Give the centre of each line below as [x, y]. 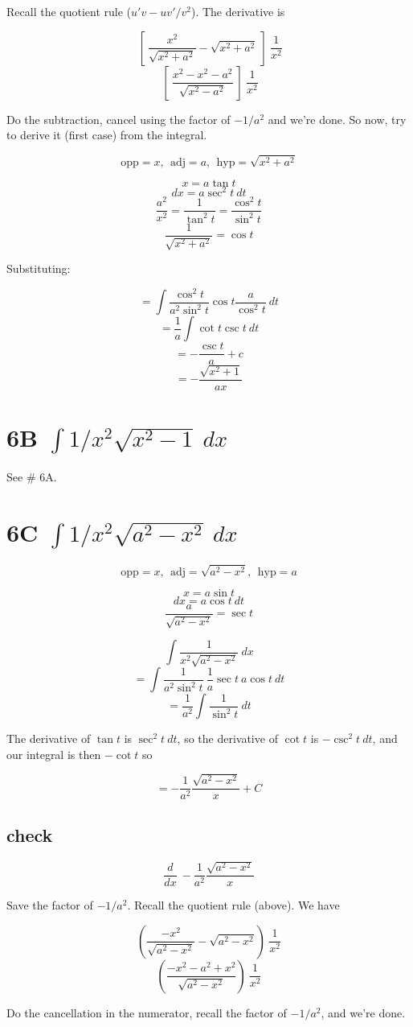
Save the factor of [50, 905]
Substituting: [39, 268]
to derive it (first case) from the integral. [107, 135]
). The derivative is [238, 11]
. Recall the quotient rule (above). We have [233, 905]
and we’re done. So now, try [337, 119]
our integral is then [54, 754]
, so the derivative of [227, 738]
